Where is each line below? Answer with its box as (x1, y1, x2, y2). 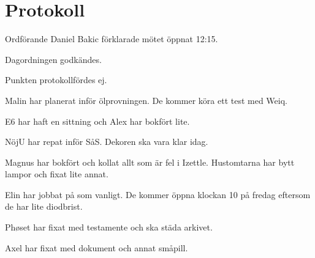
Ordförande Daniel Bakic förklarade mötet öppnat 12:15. (5, 32, 218, 45)
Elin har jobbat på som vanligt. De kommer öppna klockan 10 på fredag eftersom (5, 188, 311, 201)
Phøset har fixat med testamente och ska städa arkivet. (5, 221, 213, 234)
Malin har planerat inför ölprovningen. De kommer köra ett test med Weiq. (5, 94, 287, 106)
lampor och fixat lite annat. (5, 168, 108, 180)
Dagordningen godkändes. (5, 53, 102, 65)
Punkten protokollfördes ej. (5, 73, 107, 86)
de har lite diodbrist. (5, 200, 83, 213)
